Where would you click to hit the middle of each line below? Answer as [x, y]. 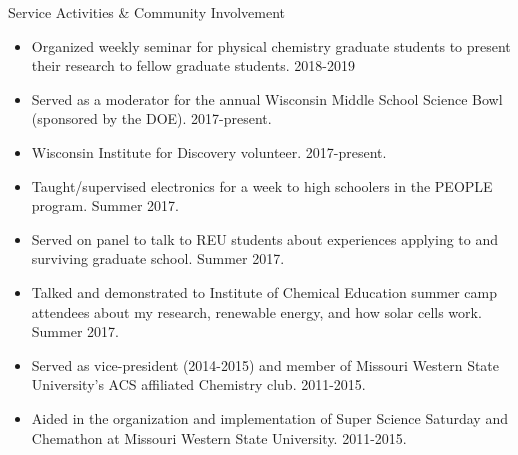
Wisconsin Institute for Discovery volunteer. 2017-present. [209, 151]
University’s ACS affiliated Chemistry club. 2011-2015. [198, 384]
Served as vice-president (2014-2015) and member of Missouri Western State [265, 364]
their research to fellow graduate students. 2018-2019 [193, 65]
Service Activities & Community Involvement [146, 12]
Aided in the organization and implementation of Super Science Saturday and [269, 417]
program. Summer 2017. [105, 205]
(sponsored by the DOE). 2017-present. [151, 118]
